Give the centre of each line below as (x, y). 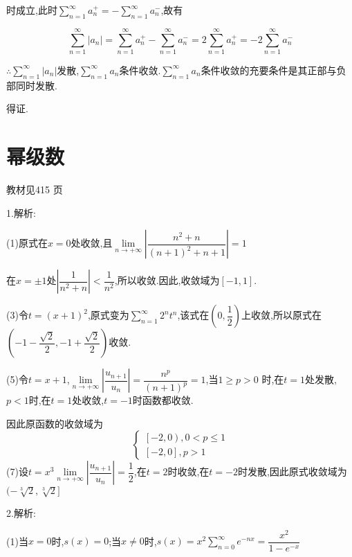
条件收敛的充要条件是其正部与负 (274, 70)
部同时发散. (32, 85)
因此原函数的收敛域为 (55, 423)
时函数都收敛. (163, 400)
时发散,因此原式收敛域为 (292, 471)
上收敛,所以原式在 (281, 315)
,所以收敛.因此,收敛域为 (167, 280)
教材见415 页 (35, 189)
